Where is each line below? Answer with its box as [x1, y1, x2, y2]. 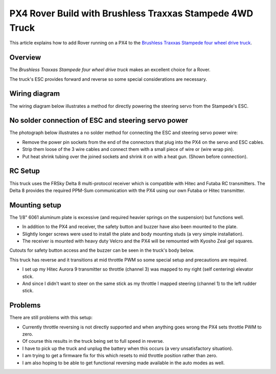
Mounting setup [9, 201, 61, 209]
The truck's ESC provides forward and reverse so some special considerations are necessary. [9, 76, 207, 82]
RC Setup [9, 167, 40, 175]
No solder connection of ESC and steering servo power [9, 116, 189, 125]
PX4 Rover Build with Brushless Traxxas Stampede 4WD [9, 8, 254, 19]
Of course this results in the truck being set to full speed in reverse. [22, 338, 165, 344]
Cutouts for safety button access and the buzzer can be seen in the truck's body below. [9, 247, 194, 253]
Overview [9, 53, 41, 62]
